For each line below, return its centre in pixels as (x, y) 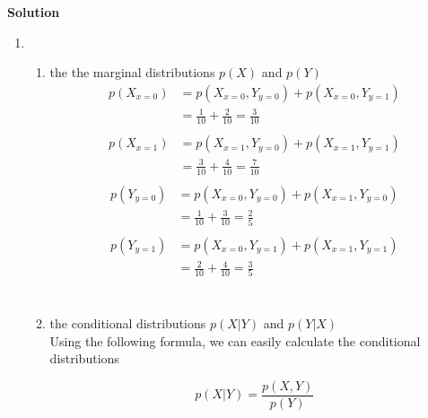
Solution (34, 12)
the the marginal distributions (132, 72)
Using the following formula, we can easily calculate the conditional (235, 340)
